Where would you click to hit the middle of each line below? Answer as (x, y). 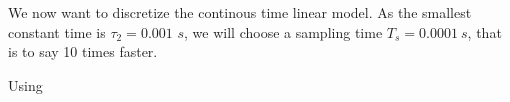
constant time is (57, 31)
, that (484, 31)
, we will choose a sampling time (283, 31)
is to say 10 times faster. (83, 51)
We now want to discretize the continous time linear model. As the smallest (240, 12)
